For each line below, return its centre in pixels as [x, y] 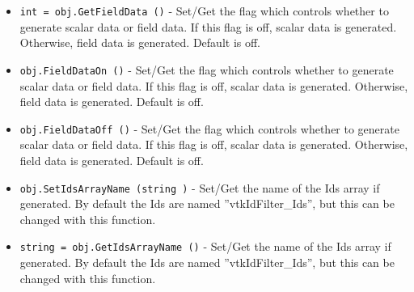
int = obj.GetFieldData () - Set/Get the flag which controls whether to [204, 11]
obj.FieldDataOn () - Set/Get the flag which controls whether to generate [207, 69]
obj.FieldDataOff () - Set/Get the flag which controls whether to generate [209, 128]
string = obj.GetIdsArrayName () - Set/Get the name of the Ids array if [205, 246]
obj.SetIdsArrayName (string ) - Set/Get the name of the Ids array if [200, 187]
